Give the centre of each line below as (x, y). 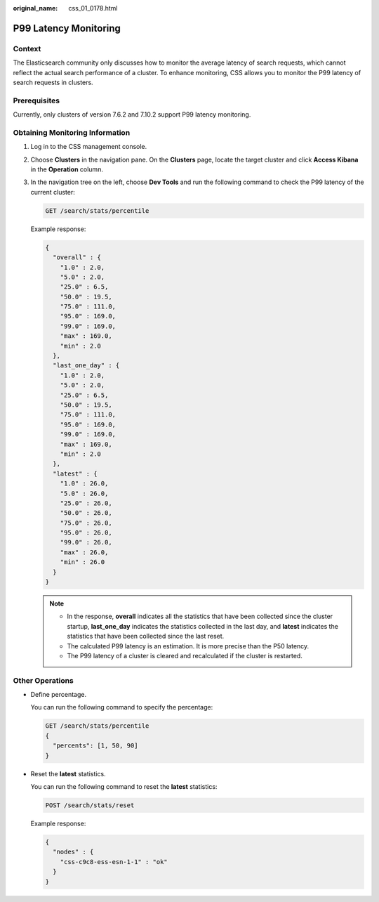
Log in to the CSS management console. (89, 147)
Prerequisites (36, 100)
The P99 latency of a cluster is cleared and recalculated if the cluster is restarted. (185, 655)
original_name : (35, 8)
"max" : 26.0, (84, 552)
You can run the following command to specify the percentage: (122, 707)
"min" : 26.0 (82, 562)
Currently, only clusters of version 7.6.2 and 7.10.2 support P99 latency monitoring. (132, 115)
